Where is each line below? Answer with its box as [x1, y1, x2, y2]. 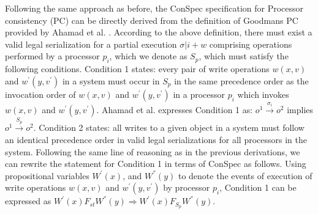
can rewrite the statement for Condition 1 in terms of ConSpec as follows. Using [5, 157, 306, 170]
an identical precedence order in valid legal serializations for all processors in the [5, 133, 307, 146]
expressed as [5, 194, 51, 207]
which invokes [237, 87, 289, 100]
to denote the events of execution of [178, 169, 312, 182]
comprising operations [209, 37, 292, 50]
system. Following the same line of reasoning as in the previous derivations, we [5, 145, 300, 158]
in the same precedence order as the [174, 74, 309, 87]
